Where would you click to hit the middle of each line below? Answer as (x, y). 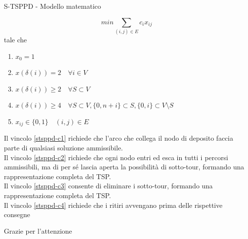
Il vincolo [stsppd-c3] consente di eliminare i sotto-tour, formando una (108, 186)
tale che (16, 39)
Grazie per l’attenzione (38, 230)
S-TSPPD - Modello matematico (53, 6)
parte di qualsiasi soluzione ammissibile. (64, 147)
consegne (17, 214)
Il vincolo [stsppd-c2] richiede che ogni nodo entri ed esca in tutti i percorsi (116, 157)
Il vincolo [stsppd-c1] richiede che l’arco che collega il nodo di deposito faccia (119, 138)
